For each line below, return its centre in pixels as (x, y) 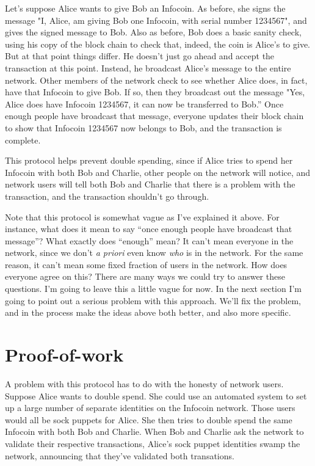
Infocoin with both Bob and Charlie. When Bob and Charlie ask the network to (154, 431)
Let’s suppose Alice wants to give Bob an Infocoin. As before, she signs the (145, 8)
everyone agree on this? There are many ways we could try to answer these (145, 276)
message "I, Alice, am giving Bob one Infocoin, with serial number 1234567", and (156, 20)
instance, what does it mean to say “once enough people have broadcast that (149, 229)
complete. (23, 140)
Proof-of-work (64, 355)
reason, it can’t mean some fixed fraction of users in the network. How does (146, 264)
